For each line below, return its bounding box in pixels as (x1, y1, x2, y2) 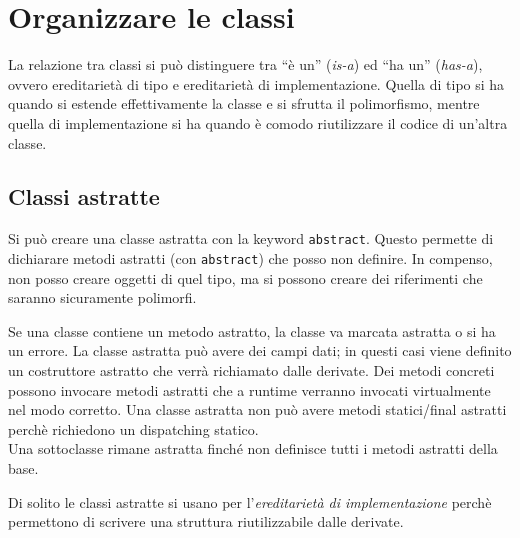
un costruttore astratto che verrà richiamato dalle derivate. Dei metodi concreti (8, 359, 495, 380)
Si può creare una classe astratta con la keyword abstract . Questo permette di (8, 228, 494, 249)
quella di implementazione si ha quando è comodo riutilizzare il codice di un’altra (8, 112, 508, 133)
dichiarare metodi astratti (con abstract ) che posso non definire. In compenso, (8, 247, 493, 268)
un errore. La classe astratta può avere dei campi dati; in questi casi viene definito (8, 340, 512, 361)
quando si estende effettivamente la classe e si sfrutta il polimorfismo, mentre (8, 93, 480, 114)
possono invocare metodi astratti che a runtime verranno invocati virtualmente (8, 379, 491, 400)
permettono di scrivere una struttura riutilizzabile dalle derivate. (8, 511, 404, 532)
